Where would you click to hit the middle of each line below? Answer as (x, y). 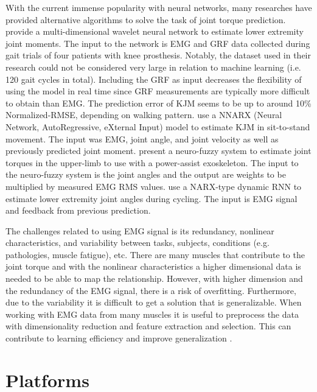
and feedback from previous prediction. (78, 210)
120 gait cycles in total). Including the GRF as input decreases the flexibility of (154, 79)
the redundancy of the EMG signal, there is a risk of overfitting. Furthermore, (151, 290)
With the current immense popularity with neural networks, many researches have (159, 7)
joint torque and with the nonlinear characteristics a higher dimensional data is (153, 266)
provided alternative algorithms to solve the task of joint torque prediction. (146, 19)
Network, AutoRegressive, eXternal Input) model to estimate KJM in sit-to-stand (158, 126)
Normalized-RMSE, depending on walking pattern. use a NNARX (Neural (144, 115)
